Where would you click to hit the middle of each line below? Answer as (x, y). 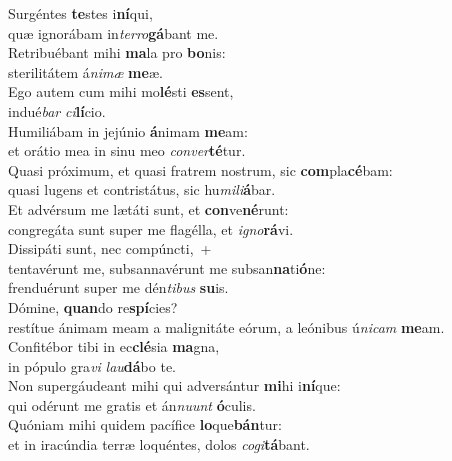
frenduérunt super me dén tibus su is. (118, 287)
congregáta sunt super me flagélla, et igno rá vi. (151, 228)
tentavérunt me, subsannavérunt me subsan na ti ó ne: (167, 267)
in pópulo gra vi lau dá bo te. (92, 365)
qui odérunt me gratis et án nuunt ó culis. (132, 404)
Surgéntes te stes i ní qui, (80, 13)
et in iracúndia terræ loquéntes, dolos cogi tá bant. (159, 444)
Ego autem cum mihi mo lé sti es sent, (121, 91)
